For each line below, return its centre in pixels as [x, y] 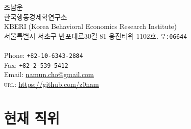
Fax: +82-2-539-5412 [36, 64]
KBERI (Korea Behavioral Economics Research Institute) [91, 26]
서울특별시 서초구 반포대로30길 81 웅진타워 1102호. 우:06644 [95, 36]
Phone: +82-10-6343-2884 [44, 55]
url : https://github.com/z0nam [51, 84]
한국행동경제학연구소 [36, 16]
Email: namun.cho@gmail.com [49, 74]
